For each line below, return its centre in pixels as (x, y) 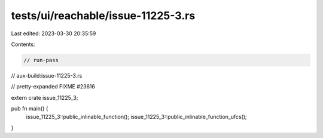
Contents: (23, 44)
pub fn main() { (30, 109)
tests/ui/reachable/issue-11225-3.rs (103, 16)
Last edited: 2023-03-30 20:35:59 (54, 33)
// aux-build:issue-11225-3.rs (47, 75)
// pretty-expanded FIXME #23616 (53, 87)
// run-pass (41, 60)
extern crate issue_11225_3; (45, 97)
